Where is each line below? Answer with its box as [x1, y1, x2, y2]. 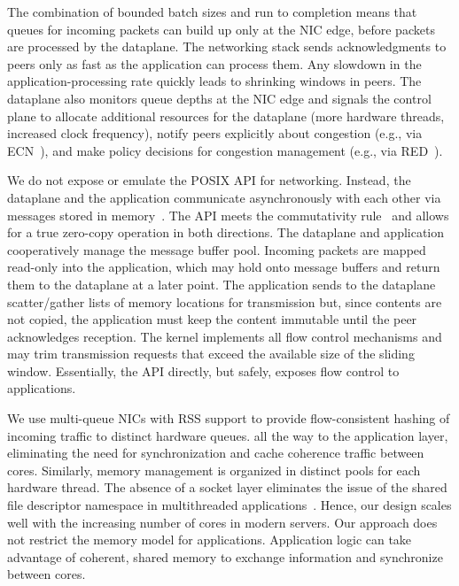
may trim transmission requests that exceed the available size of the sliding [7, 344, 415, 363]
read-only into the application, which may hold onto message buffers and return [7, 258, 440, 276]
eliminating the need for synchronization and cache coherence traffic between [7, 443, 424, 462]
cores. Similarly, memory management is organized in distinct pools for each [7, 460, 421, 479]
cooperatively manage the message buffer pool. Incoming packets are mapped [7, 240, 426, 258]
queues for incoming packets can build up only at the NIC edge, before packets [7, 19, 435, 38]
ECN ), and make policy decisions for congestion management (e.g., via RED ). [7, 141, 443, 159]
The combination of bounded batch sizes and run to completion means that [7, 3, 417, 20]
